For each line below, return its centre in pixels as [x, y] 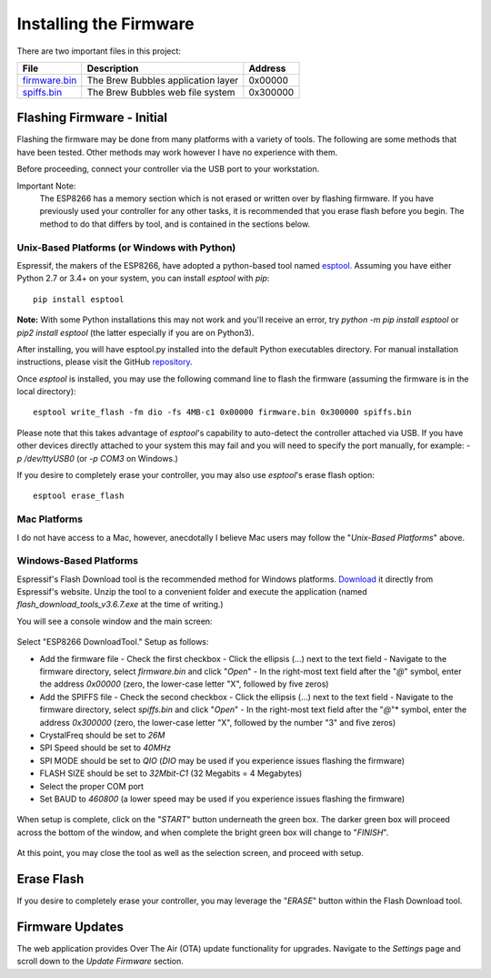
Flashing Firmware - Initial [92, 118]
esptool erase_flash [79, 496]
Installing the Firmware [105, 24]
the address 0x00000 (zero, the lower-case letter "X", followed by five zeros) [184, 684]
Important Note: [46, 186]
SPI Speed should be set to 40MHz [105, 748]
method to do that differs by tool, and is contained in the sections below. [175, 224]
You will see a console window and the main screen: [115, 621]
